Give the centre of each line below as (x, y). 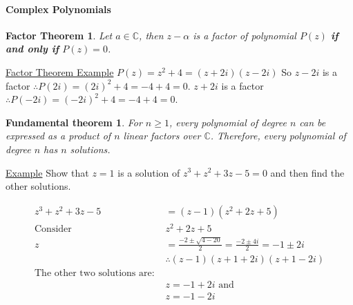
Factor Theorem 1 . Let (59, 35)
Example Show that (47, 172)
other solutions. (38, 186)
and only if (32, 49)
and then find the (307, 172)
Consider (53, 229)
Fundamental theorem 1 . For (74, 122)
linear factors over (162, 136)
